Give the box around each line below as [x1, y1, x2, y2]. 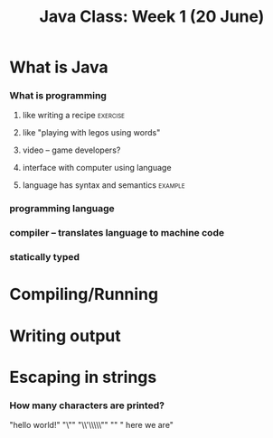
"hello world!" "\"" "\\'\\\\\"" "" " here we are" [9, 420, 174, 431]
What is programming [9, 89, 107, 102]
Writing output [9, 325, 121, 346]
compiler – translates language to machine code [9, 227, 224, 239]
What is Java [9, 57, 108, 78]
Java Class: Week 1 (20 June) [39, 6, 265, 27]
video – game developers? [22, 144, 121, 155]
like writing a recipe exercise [22, 110, 125, 121]
